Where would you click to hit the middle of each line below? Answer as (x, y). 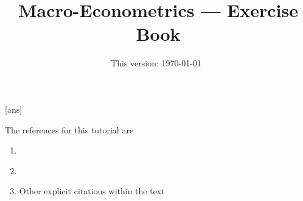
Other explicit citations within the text (92, 191)
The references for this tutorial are (69, 129)
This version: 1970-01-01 (156, 63)
